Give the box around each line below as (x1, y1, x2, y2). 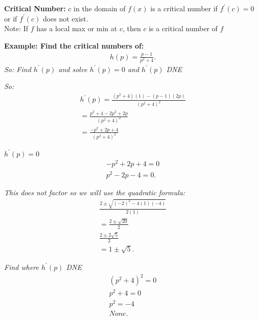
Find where (4, 261, 39, 272)
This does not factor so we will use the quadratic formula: (4, 187, 185, 197)
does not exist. (42, 13, 88, 24)
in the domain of (74, 3, 126, 13)
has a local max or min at (36, 23, 118, 34)
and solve (58, 63, 87, 74)
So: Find (4, 63, 31, 74)
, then (122, 23, 141, 34)
